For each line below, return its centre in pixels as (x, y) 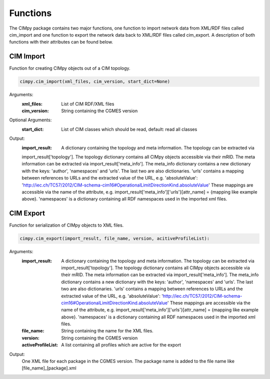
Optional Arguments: (30, 120)
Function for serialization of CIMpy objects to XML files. (66, 225)
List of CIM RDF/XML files (88, 104)
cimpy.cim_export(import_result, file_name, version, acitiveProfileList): (115, 239)
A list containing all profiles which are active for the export (121, 345)
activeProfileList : (40, 345)
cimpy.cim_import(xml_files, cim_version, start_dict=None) (95, 82)
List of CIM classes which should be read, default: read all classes (129, 129)
